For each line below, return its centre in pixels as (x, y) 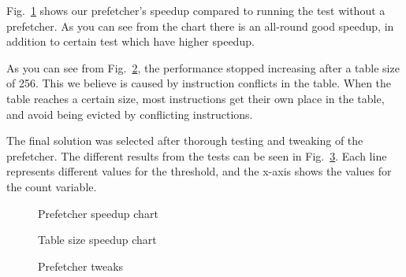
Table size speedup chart (97, 240)
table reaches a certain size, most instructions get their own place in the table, (196, 98)
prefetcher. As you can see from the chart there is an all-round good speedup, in (200, 26)
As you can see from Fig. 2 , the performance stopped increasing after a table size (203, 67)
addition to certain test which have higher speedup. (130, 41)
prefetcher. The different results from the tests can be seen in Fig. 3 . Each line (197, 155)
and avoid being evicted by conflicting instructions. (130, 114)
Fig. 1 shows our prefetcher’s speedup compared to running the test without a (196, 10)
